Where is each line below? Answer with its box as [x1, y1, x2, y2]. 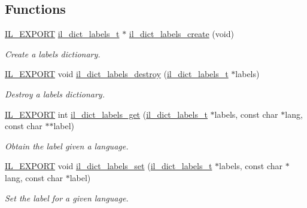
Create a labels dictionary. [5, 47, 101, 60]
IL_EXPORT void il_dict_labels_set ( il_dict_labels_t [5, 160, 212, 172]
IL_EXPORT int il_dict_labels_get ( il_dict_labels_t [5, 108, 208, 120]
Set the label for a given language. [5, 191, 129, 204]
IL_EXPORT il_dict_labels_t [5, 27, 120, 40]
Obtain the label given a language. [5, 139, 129, 152]
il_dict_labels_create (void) [129, 27, 234, 40]
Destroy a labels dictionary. [5, 87, 105, 100]
